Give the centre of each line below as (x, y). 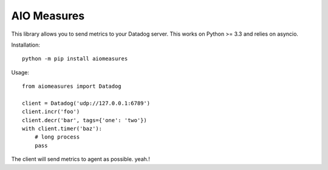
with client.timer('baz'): (62, 129)
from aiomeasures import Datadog (72, 87)
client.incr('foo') (51, 112)
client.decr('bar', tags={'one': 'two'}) (84, 120)
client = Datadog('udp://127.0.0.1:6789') (86, 103)
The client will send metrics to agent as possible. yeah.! (80, 159)
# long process (57, 137)
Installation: (26, 45)
